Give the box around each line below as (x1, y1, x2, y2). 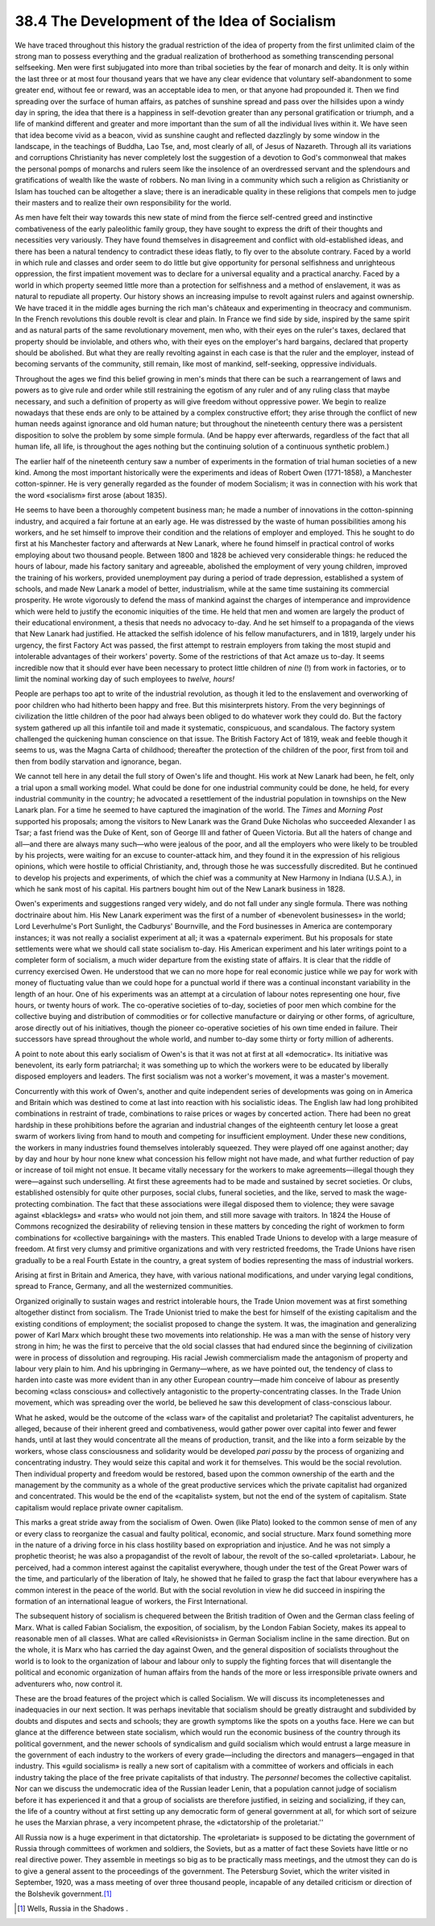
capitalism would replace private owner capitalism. (14, 1502, 184, 1512)
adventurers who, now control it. (14, 1679, 123, 1688)
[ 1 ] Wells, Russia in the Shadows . (17, 1903, 129, 1913)
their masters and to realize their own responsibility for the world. (14, 198, 232, 208)
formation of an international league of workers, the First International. (14, 1596, 248, 1606)
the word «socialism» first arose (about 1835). (14, 490, 168, 499)
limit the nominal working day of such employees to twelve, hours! (14, 674, 235, 684)
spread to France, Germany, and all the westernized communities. (14, 1282, 234, 1291)
